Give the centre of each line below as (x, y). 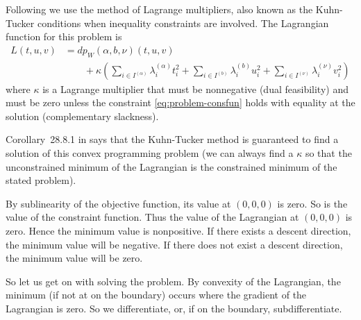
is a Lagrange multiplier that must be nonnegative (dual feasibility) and (195, 89)
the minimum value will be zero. (74, 258)
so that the (328, 153)
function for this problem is (64, 36)
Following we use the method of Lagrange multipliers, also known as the (159, 9)
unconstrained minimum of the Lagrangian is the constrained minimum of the (171, 166)
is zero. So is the (312, 203)
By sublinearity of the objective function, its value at (118, 203)
